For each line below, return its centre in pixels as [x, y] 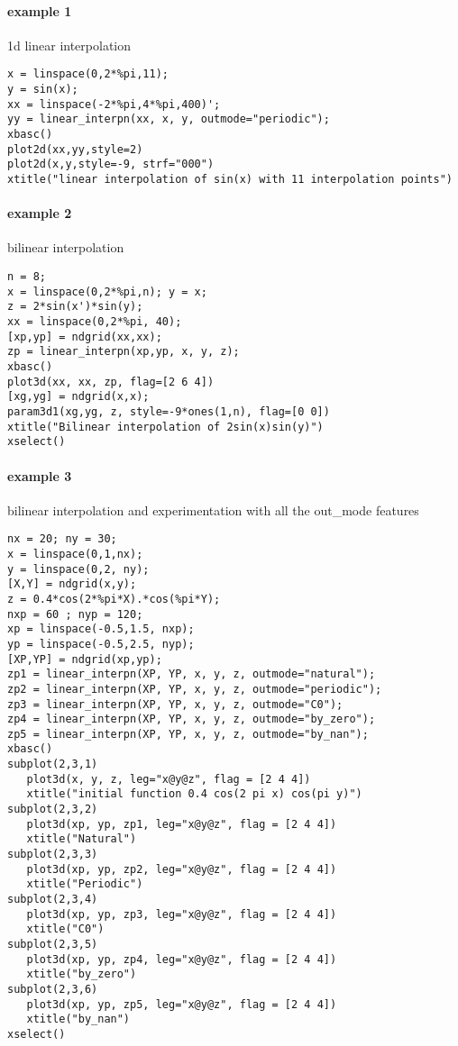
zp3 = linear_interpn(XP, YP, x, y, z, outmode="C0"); [175, 704]
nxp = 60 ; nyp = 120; [75, 614]
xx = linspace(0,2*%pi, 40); [95, 322]
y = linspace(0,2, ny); [78, 569]
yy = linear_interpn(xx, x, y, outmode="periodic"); [169, 119]
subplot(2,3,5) [53, 945]
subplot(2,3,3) [53, 855]
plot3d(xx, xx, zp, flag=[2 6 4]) [111, 382]
